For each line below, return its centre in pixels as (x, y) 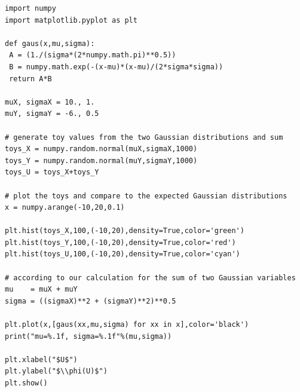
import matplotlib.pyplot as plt (71, 20)
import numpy (30, 8)
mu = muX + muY (41, 290)
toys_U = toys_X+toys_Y (52, 172)
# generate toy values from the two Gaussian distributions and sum (144, 137)
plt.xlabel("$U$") (41, 359)
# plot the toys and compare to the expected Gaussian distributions (146, 196)
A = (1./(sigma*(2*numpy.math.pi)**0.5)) (93, 55)
